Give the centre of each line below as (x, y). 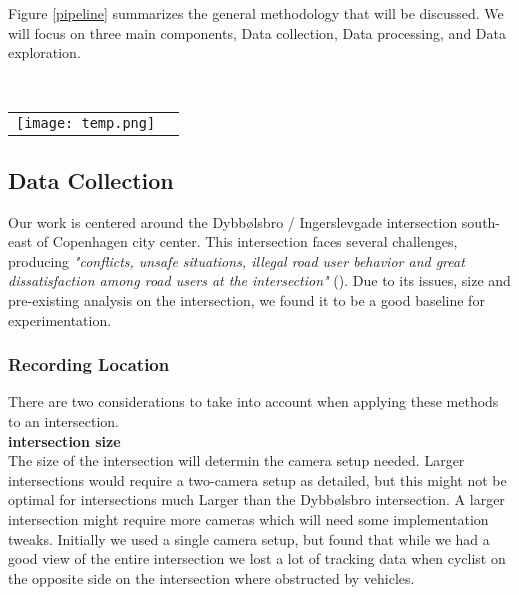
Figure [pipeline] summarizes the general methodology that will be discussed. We (256, 13)
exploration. (44, 52)
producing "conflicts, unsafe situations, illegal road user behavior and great (236, 260)
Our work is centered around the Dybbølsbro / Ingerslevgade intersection (233, 221)
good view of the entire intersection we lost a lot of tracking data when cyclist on (257, 558)
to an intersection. (63, 420)
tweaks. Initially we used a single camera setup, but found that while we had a (249, 538)
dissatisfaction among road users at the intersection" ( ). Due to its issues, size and (259, 280)
